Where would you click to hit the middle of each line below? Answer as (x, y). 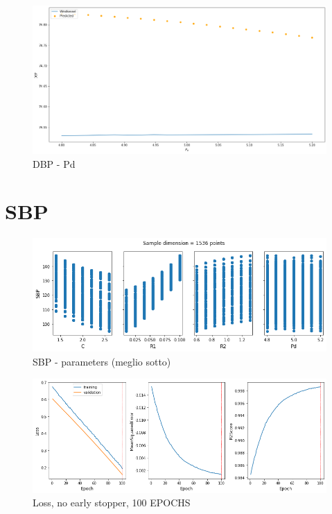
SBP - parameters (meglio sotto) (102, 361)
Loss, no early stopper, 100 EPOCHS (112, 503)
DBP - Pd (54, 163)
